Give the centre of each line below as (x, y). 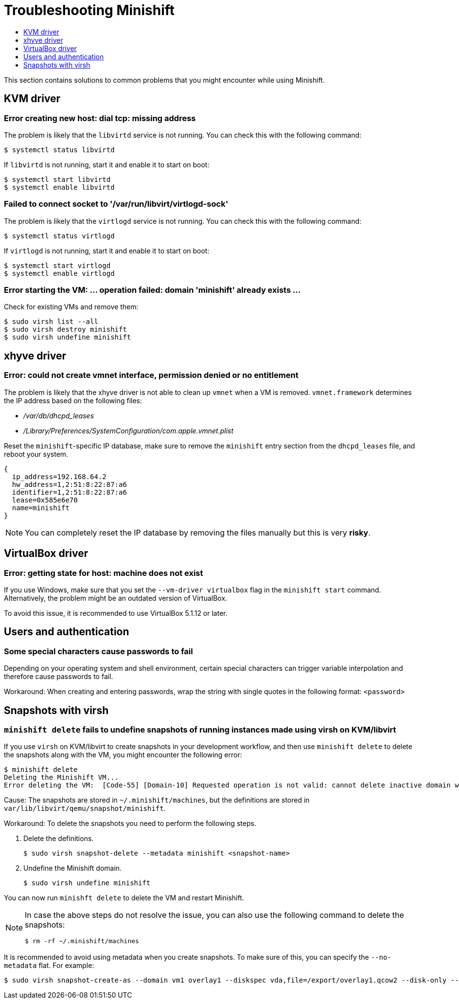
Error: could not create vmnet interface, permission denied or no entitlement (151, 375)
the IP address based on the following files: (73, 400)
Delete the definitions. (59, 839)
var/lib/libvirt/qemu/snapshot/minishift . (85, 808)
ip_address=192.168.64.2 (59, 476)
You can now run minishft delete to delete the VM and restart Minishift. (124, 898)
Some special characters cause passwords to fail (98, 651)
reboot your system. (36, 454)
